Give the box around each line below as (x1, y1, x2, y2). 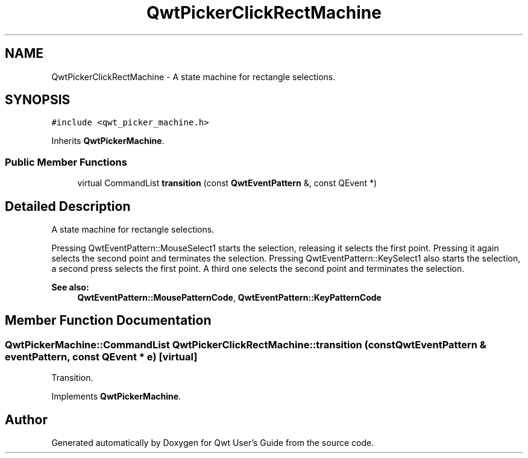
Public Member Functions (5, 155, 127, 168)
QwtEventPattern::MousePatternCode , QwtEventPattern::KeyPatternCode (77, 292, 382, 303)
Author (5, 412, 48, 427)
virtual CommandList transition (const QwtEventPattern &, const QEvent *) (77, 178, 377, 189)
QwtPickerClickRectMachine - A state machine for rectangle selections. (51, 71, 336, 82)
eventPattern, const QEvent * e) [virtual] (5, 350, 198, 363)
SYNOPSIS (5, 92, 71, 108)
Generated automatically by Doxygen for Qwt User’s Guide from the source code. (51, 438, 374, 448)
